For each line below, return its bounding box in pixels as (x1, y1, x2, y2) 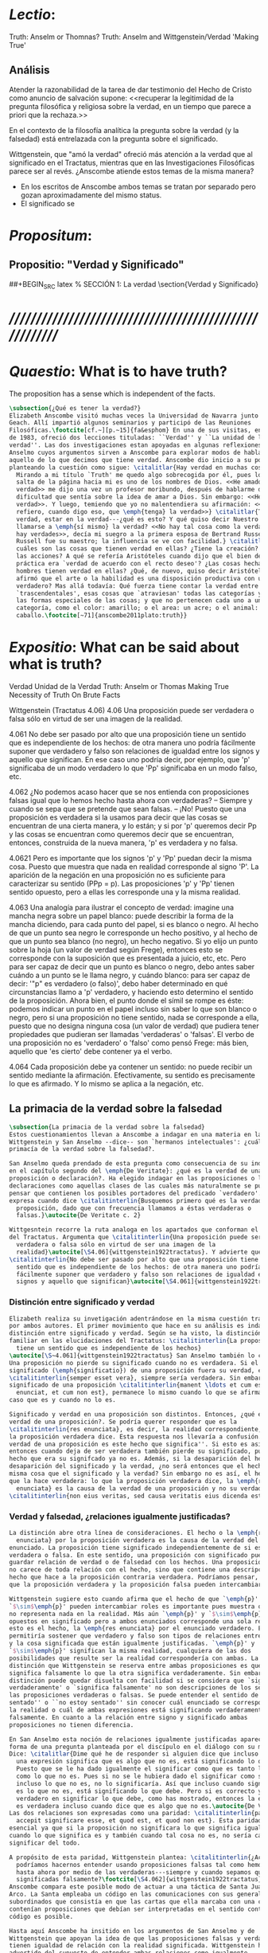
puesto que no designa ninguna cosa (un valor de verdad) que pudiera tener (9, 1021, 259, 1031)
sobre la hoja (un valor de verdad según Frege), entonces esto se (9, 945, 223, 954)
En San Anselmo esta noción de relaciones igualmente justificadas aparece (9, 1735, 266, 1744)
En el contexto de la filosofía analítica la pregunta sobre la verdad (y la (9, 125, 239, 135)
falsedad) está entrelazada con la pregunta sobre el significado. (9, 134, 218, 143)
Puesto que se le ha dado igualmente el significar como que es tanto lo (16, 1765, 266, 1773)
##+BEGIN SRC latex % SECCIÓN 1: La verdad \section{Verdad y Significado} (9, 279, 259, 291)
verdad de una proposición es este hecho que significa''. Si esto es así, (9, 1440, 266, 1448)
